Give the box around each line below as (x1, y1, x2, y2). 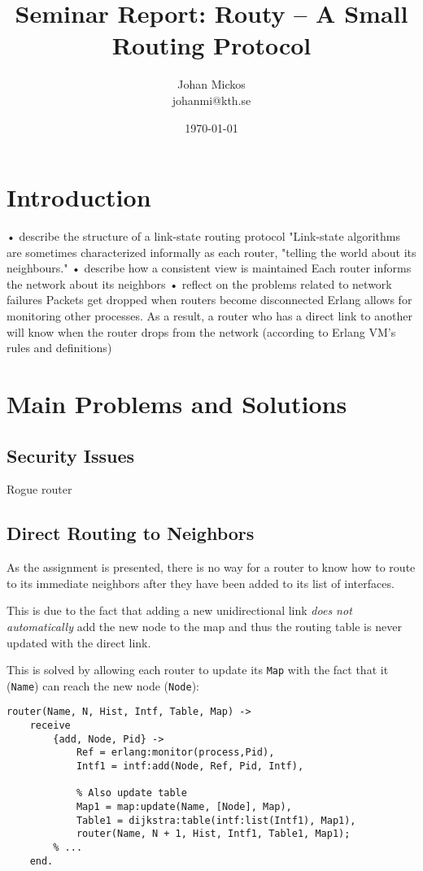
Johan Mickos (177, 76, 246, 93)
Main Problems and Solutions (7, 386, 347, 420)
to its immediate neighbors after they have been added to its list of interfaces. (7, 574, 395, 591)
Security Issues (7, 442, 135, 468)
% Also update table (76, 787, 187, 799)
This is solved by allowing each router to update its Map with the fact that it (7, 661, 389, 678)
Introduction (7, 181, 151, 214)
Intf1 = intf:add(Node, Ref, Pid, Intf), (76, 760, 304, 773)
